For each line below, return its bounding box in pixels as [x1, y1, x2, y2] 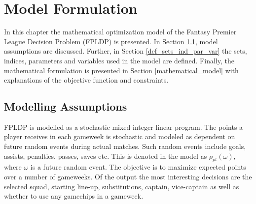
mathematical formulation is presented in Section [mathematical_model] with [4, 65, 239, 75]
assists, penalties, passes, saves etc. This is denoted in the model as [4, 150, 207, 161]
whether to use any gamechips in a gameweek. [4, 191, 144, 201]
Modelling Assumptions [4, 99, 127, 114]
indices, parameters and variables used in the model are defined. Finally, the [4, 55, 234, 65]
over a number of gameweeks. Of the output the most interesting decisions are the [4, 172, 252, 182]
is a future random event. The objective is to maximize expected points [30, 162, 246, 172]
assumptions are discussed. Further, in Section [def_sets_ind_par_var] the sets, [4, 46, 247, 56]
